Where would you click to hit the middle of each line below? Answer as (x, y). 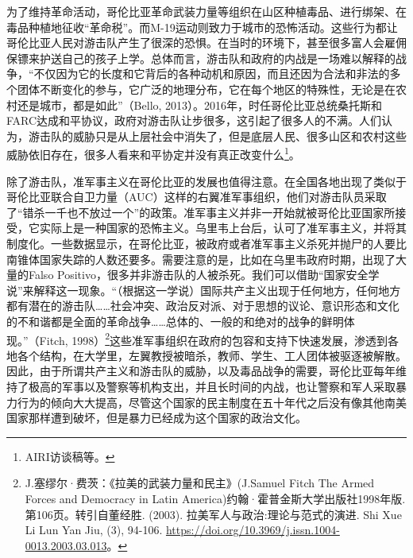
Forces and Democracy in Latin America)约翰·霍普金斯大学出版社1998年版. (215, 498)
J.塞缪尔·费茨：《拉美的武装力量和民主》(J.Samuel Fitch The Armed (200, 483)
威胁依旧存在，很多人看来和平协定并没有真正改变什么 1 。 (153, 153)
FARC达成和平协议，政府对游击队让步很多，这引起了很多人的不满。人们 (194, 120)
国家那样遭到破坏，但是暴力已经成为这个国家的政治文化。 (156, 418)
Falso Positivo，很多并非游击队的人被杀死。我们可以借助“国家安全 (198, 275)
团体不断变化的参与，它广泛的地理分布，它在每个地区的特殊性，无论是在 (206, 89)
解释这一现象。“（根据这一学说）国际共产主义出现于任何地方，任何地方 (217, 290)
